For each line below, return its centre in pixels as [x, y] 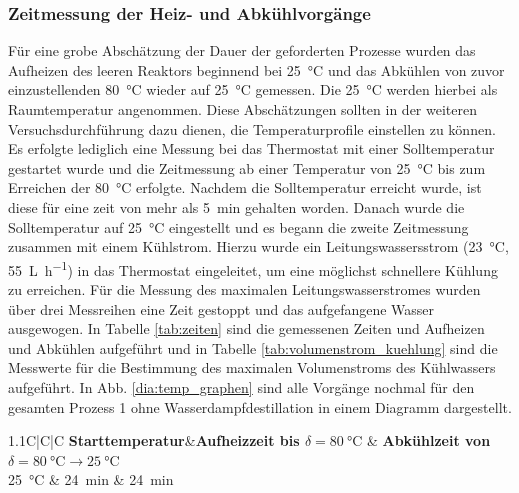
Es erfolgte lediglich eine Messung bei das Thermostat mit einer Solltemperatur [251, 148]
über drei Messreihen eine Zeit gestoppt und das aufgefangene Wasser [221, 308]
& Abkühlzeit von [428, 440]
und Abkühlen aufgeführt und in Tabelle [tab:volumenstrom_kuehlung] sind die [253, 347]
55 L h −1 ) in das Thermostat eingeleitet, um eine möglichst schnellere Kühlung [253, 268]
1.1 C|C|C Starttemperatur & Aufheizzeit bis [154, 440]
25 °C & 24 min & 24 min [91, 479]
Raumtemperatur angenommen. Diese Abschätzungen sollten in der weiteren [242, 109]
